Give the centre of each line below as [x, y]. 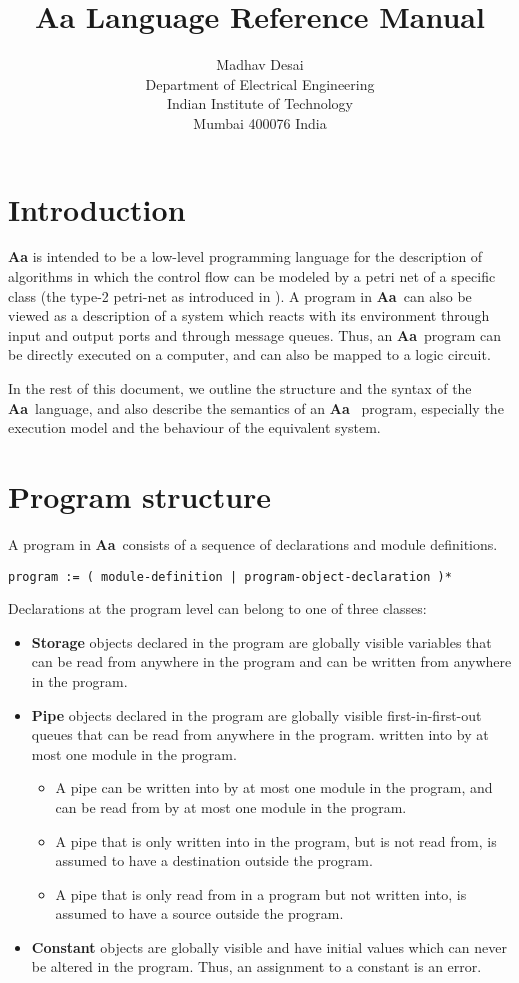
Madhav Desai [260, 64]
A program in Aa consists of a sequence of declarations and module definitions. [253, 543]
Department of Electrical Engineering [260, 83]
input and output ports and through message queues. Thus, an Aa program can [255, 334]
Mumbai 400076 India [260, 122]
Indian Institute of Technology [260, 103]
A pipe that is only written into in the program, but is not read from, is [276, 840]
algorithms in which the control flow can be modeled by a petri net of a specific [252, 276]
